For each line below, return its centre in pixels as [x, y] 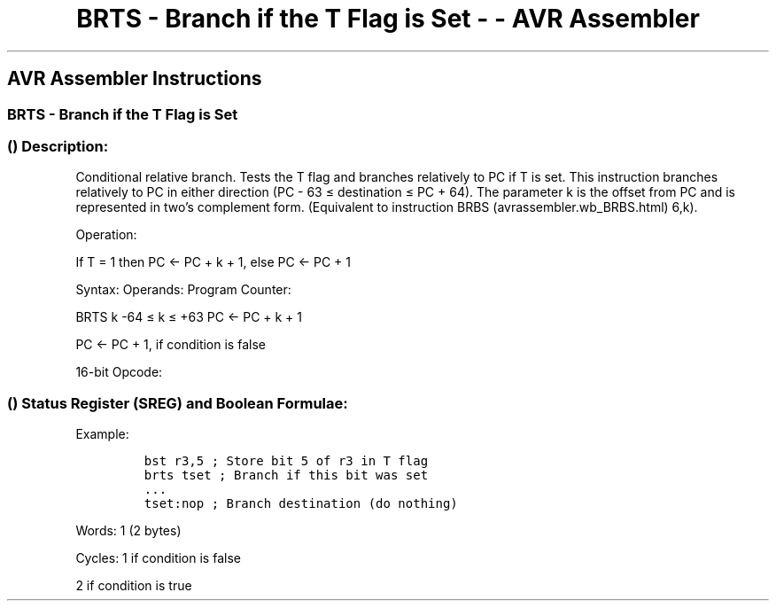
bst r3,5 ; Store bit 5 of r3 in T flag [286, 461]
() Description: [58, 146]
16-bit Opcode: [119, 372]
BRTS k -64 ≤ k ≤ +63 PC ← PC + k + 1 [189, 317]
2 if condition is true [134, 586]
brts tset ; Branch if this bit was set [286, 475]
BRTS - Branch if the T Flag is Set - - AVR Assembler [388, 19]
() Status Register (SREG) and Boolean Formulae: [178, 403]
